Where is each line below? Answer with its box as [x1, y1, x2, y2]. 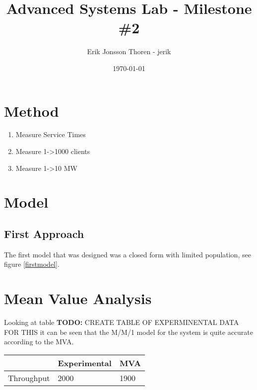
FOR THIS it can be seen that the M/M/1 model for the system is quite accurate [4, 326, 253, 337]
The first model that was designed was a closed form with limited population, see [4, 249, 251, 259]
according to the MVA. [4, 336, 74, 347]
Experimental [58, 357, 112, 369]
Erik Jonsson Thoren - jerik [87, 46, 171, 57]
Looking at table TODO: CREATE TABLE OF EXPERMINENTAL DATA [4, 317, 239, 327]
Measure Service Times [15, 129, 86, 140]
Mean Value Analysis [4, 288, 152, 309]
